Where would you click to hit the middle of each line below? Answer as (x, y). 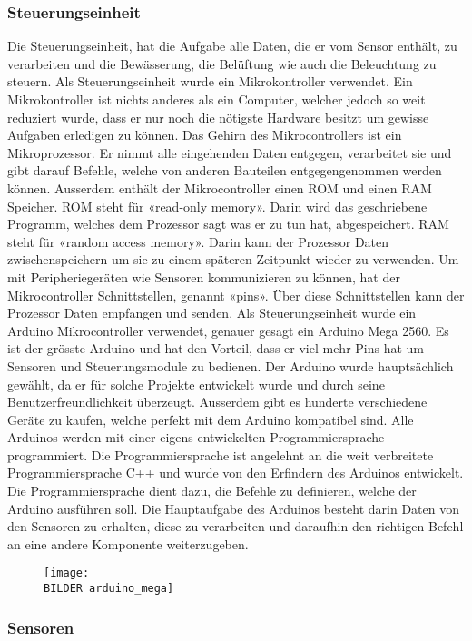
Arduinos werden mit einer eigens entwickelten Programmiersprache (196, 437)
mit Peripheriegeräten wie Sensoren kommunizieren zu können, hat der (204, 276)
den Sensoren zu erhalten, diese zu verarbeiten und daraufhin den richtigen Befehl (236, 526)
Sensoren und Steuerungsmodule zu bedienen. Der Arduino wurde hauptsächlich (231, 365)
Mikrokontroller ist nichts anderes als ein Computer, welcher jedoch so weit (216, 99)
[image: (67, 573)
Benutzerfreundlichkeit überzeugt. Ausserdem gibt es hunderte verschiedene (217, 402)
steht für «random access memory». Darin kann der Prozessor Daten (198, 241)
